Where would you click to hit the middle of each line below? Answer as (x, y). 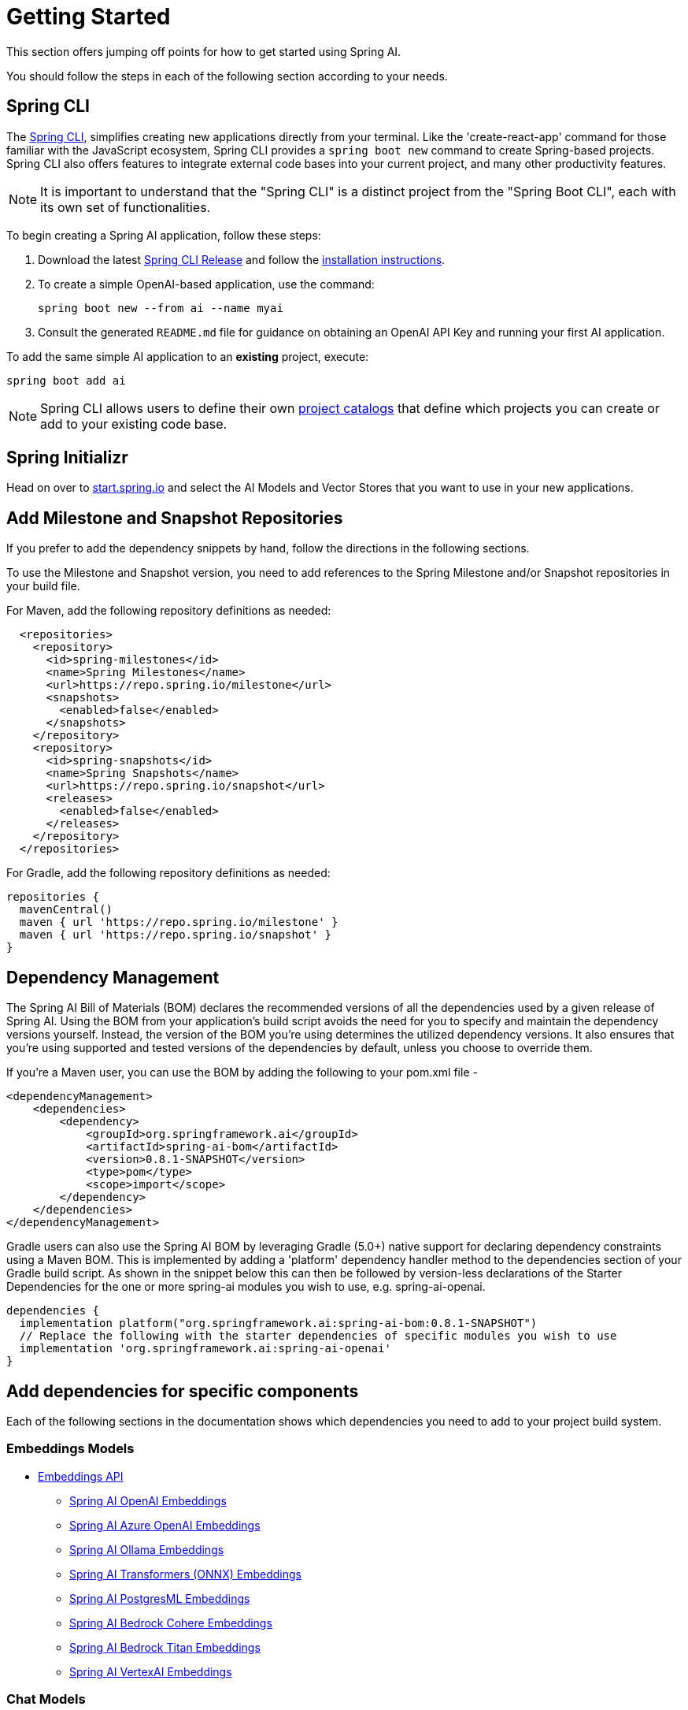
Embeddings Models (70, 1449)
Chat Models (46, 1699)
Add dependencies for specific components (183, 1391)
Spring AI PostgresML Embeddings (160, 1598)
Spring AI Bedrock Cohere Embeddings (171, 1623)
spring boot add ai (66, 380)
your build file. (43, 586)
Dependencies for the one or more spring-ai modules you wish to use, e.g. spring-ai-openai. (246, 1287)
